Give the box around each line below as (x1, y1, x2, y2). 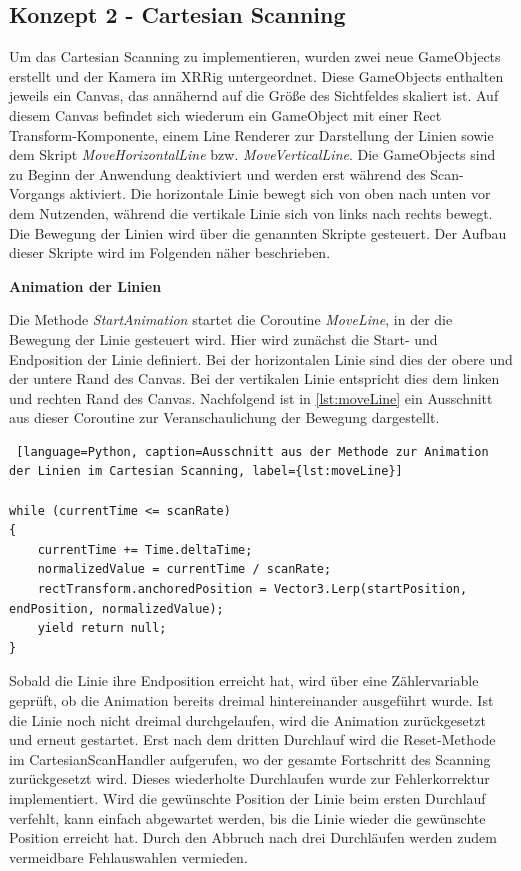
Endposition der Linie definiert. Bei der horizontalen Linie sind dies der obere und (9, 348, 513, 369)
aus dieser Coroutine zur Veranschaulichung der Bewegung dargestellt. (9, 407, 440, 428)
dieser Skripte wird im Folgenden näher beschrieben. (9, 242, 331, 263)
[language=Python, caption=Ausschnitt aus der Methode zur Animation (16, 444, 489, 459)
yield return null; (37, 621, 167, 636)
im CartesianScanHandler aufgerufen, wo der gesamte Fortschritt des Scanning (9, 748, 491, 769)
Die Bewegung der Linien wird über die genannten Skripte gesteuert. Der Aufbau (9, 222, 507, 243)
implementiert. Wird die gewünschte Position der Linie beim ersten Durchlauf (9, 787, 486, 808)
